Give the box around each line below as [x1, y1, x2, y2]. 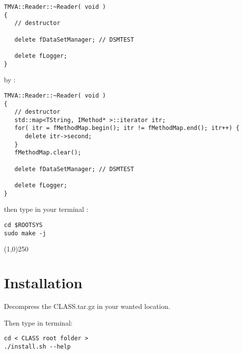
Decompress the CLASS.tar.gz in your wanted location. [4, 301, 170, 311]
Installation [4, 273, 82, 293]
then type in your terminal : [4, 204, 88, 214]
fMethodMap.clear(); [14, 149, 81, 156]
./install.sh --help [4, 343, 71, 350]
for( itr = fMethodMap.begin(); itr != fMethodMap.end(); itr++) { [14, 125, 240, 132]
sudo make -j [4, 229, 46, 237]
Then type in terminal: [4, 317, 73, 328]
